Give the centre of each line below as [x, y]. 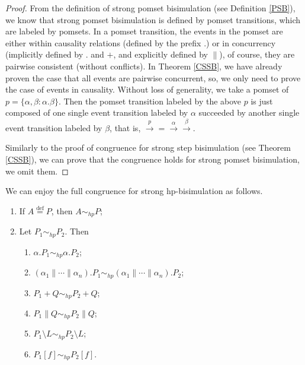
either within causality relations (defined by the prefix [103, 42]
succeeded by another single [249, 112]
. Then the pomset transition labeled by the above [150, 101]
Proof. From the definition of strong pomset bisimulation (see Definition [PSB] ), [150, 8]
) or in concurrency [241, 42]
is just [262, 101]
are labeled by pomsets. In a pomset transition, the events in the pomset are [144, 31]
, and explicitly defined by [160, 54]
